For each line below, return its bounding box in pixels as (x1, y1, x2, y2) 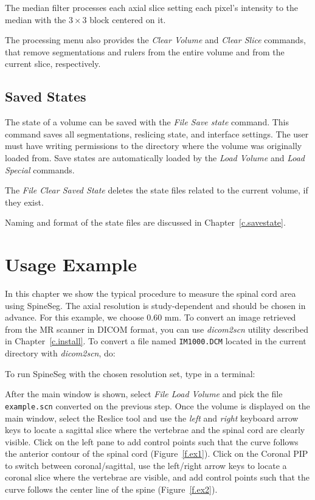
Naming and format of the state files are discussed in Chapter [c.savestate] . (5, 216, 286, 229)
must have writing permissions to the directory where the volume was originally (5, 139, 302, 152)
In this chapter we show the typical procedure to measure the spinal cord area (5, 287, 296, 300)
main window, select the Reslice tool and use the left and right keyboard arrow (5, 411, 299, 424)
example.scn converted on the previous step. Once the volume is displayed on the (5, 399, 310, 412)
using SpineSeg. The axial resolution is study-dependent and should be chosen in (5, 299, 306, 311)
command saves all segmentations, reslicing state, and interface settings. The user (5, 127, 309, 140)
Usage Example (5, 252, 137, 277)
